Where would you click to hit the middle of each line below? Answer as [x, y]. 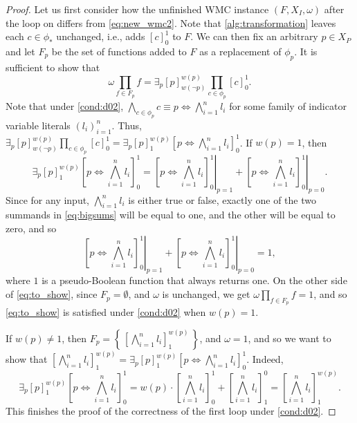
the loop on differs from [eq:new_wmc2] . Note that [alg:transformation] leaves [171, 22]
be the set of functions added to [119, 51]
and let [20, 51]
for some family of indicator [288, 106]
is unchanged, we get [206, 294]
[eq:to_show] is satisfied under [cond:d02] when [106, 312]
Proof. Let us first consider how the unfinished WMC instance [137, 9]
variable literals [38, 125]
